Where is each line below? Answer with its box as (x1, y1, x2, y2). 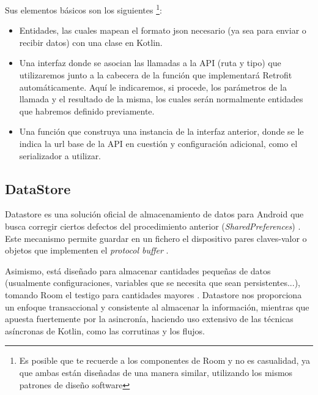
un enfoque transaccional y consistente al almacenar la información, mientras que (5, 300, 309, 313)
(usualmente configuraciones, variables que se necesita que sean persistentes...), (5, 276, 300, 289)
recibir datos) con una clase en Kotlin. (19, 36, 163, 48)
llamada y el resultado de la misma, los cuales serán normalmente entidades (19, 92, 303, 105)
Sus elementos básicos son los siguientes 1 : (5, 2, 162, 16)
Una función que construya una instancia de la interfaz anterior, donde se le (19, 125, 304, 138)
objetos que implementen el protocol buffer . (5, 244, 169, 257)
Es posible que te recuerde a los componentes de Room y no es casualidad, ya (19, 354, 311, 367)
